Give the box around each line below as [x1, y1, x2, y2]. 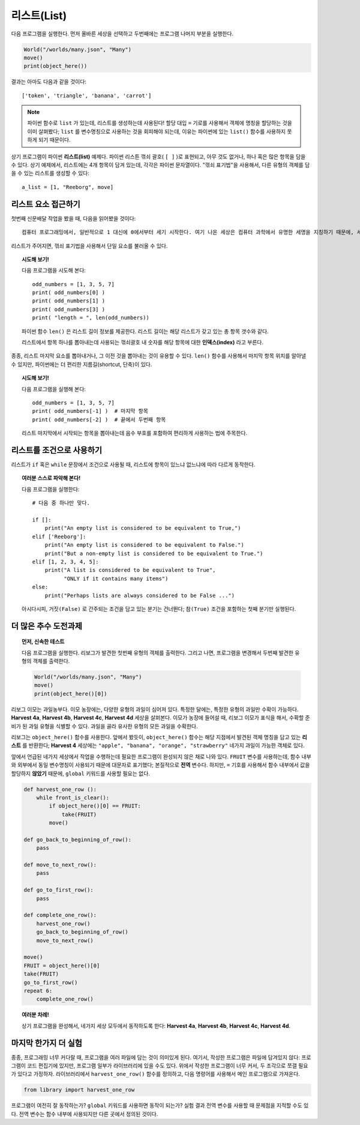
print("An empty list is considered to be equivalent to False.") [44, 542, 244, 548]
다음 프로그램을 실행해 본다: [22, 385, 86, 392]
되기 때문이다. [38, 136, 71, 143]
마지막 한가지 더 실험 [11, 1038, 82, 1048]
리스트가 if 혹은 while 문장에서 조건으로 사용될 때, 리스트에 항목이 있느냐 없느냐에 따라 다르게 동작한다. [11, 461, 256, 468]
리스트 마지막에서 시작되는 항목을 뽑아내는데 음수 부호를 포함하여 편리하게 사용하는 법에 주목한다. [22, 430, 248, 437]
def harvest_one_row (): [23, 786, 97, 793]
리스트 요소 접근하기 [11, 199, 80, 209]
